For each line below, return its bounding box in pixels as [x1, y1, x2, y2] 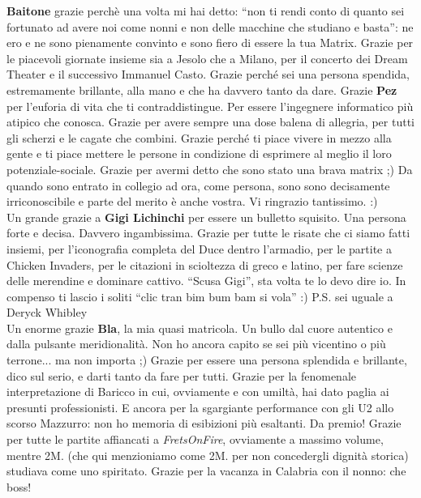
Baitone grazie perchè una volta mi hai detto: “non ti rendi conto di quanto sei [6, 2, 405, 19]
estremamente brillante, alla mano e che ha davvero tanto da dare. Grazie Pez [6, 81, 397, 98]
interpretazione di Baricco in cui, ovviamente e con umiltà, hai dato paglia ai [6, 383, 389, 400]
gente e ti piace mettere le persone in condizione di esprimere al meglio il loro [6, 145, 392, 162]
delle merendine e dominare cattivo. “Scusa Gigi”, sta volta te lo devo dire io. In [6, 272, 406, 289]
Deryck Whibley [6, 304, 88, 321]
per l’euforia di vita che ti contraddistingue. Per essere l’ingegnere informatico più [6, 97, 414, 114]
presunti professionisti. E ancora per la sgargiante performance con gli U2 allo [6, 398, 394, 415]
